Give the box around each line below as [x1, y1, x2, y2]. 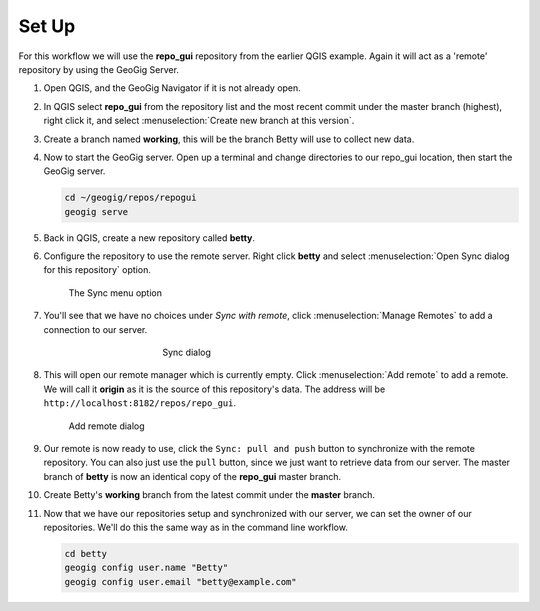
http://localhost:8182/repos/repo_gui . [43, 397, 237, 409]
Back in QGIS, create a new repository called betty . [43, 231, 255, 244]
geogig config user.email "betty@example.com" [64, 576, 297, 587]
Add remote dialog [68, 420, 145, 432]
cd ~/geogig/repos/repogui [64, 192, 197, 204]
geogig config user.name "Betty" [64, 562, 229, 574]
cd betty [64, 548, 108, 559]
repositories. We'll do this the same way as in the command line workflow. [43, 521, 349, 533]
